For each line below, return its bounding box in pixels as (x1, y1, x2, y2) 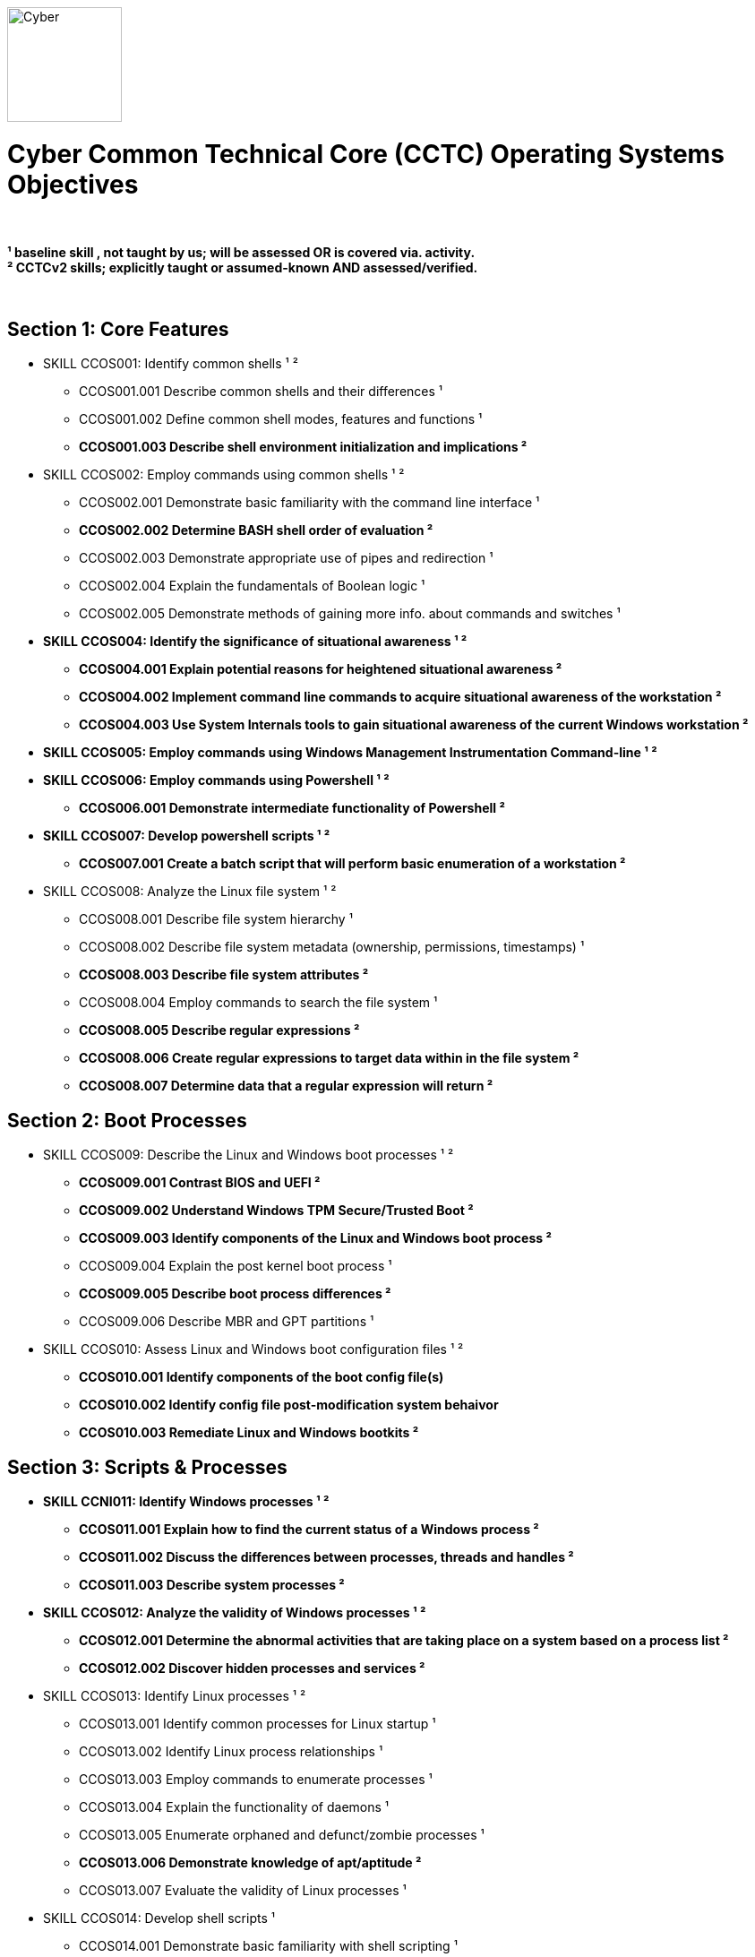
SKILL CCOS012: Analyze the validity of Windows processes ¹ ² (43, 1605, 426, 1621)
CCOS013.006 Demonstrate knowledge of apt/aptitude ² (79, 1855, 422, 1871)
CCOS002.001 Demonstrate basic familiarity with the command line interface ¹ (79, 495, 540, 511)
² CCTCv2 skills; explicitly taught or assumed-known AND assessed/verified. (7, 259, 478, 275)
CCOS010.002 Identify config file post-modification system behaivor (79, 1397, 499, 1413)
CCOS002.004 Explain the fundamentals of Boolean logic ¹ (79, 578, 425, 594)
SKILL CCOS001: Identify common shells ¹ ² (43, 356, 298, 372)
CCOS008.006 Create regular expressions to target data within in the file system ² (79, 1050, 579, 1066)
